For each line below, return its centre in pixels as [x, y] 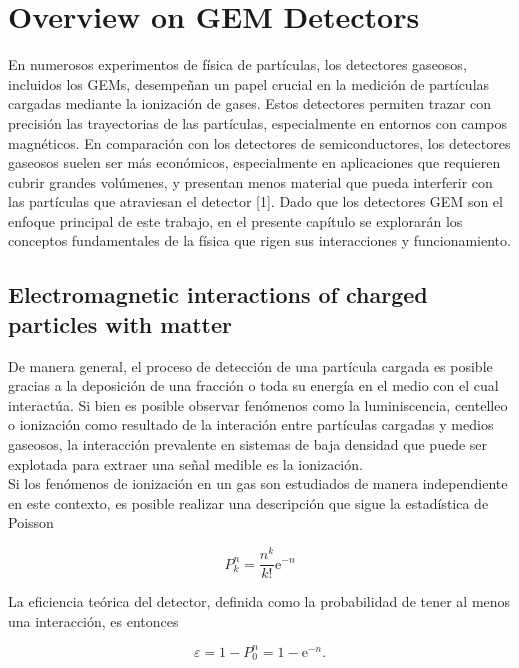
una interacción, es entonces [93, 620]
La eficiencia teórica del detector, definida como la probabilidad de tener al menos [259, 601]
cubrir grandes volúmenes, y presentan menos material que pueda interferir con [250, 181]
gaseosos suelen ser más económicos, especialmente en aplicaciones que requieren [254, 162]
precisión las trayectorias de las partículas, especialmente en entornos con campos [257, 122]
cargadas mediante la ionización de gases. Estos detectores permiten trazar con [250, 103]
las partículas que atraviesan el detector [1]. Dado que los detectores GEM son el [255, 201]
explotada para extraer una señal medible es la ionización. [185, 463]
